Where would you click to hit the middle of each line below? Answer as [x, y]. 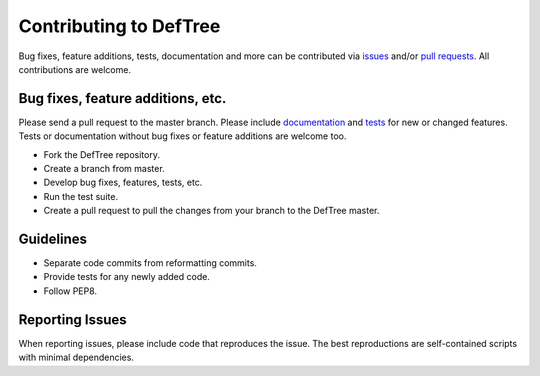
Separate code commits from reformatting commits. [150, 263]
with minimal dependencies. [76, 357]
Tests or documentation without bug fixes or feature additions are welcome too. [182, 136]
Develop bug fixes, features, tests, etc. [123, 182]
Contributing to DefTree [119, 26]
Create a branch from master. [104, 169]
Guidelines [52, 239]
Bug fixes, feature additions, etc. [122, 98]
